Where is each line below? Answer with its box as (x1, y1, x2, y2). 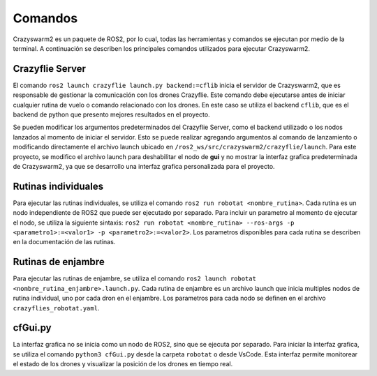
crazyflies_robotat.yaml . (13, 303, 100, 312)
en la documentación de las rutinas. (13, 238, 116, 246)
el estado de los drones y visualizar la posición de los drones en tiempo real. (13, 360, 233, 368)
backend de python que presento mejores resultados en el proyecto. (13, 110, 210, 119)
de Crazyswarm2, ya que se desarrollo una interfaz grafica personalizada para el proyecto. (13, 162, 275, 170)
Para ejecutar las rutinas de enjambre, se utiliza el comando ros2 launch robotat (13, 274, 256, 283)
